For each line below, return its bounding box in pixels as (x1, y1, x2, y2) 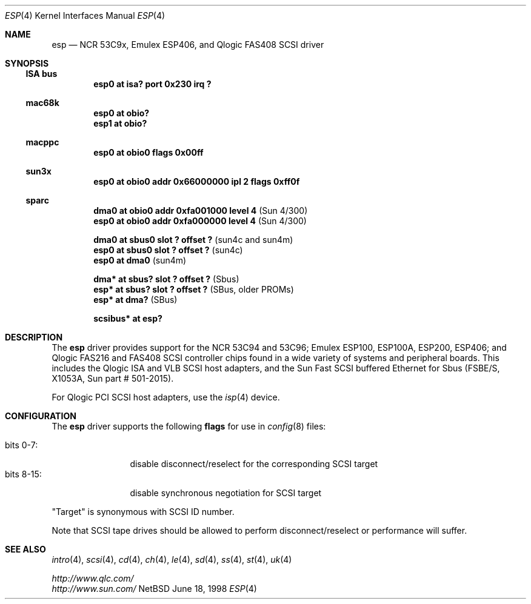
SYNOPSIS (5, 58, 49, 68)
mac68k (25, 98, 59, 108)
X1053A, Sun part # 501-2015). (52, 373, 174, 383)
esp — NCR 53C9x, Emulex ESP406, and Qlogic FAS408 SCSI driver (52, 39, 324, 50)
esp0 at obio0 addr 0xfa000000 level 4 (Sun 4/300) (93, 216, 307, 226)
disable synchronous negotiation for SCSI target (130, 488, 322, 498)
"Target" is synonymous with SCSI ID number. (52, 506, 235, 517)
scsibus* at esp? (93, 313, 162, 324)
